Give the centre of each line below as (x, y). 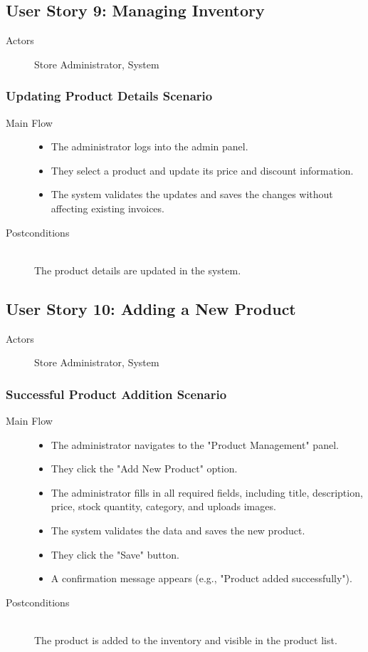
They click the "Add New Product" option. (144, 469)
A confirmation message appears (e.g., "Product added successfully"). (201, 578)
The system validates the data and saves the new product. (178, 530)
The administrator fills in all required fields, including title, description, (207, 492)
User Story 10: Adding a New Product (151, 308)
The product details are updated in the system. (138, 270)
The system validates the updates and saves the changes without (192, 194)
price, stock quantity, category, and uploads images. (163, 506)
